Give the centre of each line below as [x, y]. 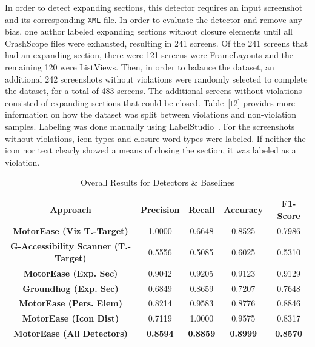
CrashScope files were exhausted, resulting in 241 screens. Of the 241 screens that [157, 43]
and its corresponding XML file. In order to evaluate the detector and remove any [154, 19]
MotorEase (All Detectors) [71, 333]
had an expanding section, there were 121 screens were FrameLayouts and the [149, 55]
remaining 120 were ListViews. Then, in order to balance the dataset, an [140, 67]
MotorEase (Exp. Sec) [71, 273]
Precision [160, 209]
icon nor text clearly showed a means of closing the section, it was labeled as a [151, 150]
